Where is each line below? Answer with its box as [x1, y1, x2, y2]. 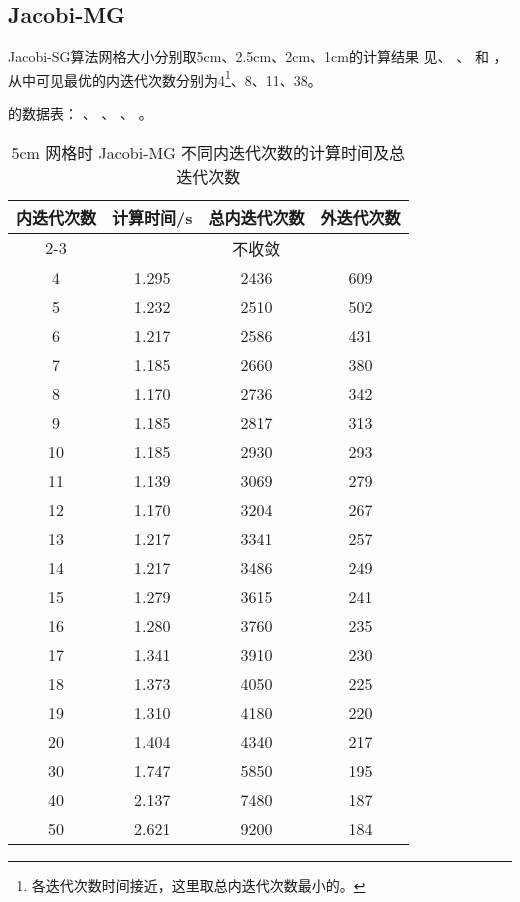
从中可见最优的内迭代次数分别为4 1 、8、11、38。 [8, 66, 322, 90]
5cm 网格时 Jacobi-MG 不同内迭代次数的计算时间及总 [11, 140, 406, 164]
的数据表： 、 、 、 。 [8, 103, 153, 124]
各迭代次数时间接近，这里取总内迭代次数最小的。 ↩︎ [31, 874, 366, 895]
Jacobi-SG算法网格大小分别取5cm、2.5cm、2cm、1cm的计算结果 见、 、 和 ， [8, 46, 508, 67]
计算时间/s [112, 205, 193, 229]
